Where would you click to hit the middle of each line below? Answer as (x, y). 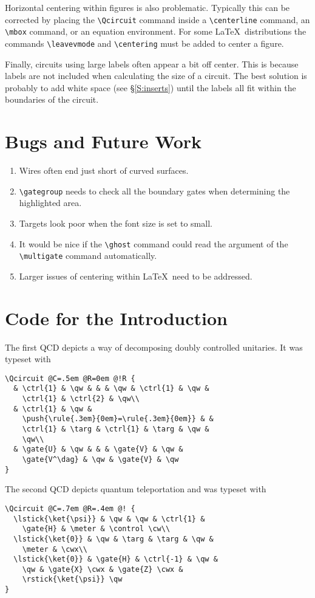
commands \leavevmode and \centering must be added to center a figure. (144, 43)
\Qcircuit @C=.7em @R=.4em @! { (70, 508)
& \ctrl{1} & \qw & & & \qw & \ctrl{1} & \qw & (111, 389)
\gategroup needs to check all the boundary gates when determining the (154, 191)
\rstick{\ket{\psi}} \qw (72, 579)
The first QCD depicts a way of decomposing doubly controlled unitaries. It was (154, 347)
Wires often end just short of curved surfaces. (104, 170)
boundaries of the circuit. (52, 99)
